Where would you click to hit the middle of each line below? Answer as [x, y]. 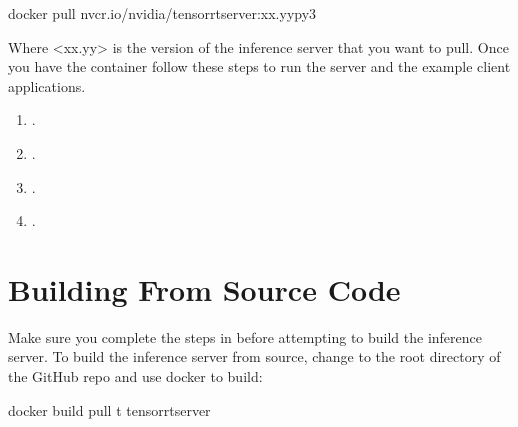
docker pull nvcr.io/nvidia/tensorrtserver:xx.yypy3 [162, 13]
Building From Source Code [204, 288]
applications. [47, 85]
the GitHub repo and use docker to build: [135, 376]
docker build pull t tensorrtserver [109, 409]
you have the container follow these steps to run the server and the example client [259, 66]
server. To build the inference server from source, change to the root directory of [254, 356]
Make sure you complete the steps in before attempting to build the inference [245, 336]
